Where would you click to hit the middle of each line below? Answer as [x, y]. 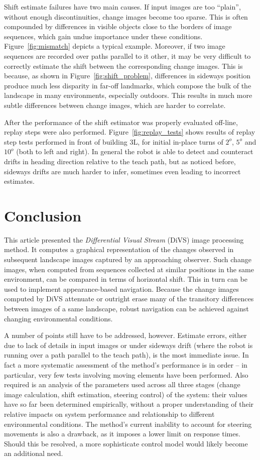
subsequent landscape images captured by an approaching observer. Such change [128, 259]
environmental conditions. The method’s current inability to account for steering [128, 424]
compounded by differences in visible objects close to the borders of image [118, 26]
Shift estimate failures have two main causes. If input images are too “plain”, [122, 7]
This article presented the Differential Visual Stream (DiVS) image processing [124, 239]
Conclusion [43, 215]
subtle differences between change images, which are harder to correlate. [115, 105]
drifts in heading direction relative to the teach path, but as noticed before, [120, 161]
